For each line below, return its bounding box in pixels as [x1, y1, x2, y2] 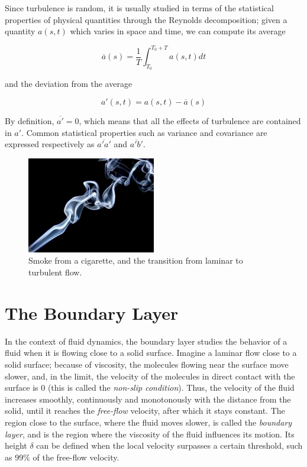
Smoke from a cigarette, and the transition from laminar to [28, 254, 243, 267]
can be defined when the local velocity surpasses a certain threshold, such [36, 439, 303, 452]
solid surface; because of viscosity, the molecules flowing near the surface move [5, 358, 289, 370]
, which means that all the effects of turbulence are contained [79, 115, 301, 127]
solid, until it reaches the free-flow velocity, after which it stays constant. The [5, 404, 285, 417]
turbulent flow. [28, 266, 82, 278]
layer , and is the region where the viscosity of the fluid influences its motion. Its [5, 427, 295, 440]
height [5, 439, 27, 452]
